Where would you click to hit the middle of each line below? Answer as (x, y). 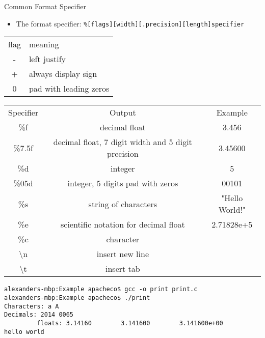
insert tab (123, 269)
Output (123, 112)
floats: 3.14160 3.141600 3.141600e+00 (130, 323)
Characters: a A (32, 306)
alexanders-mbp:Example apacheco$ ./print (77, 298)
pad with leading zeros (69, 89)
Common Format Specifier (45, 6)
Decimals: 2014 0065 (39, 315)
